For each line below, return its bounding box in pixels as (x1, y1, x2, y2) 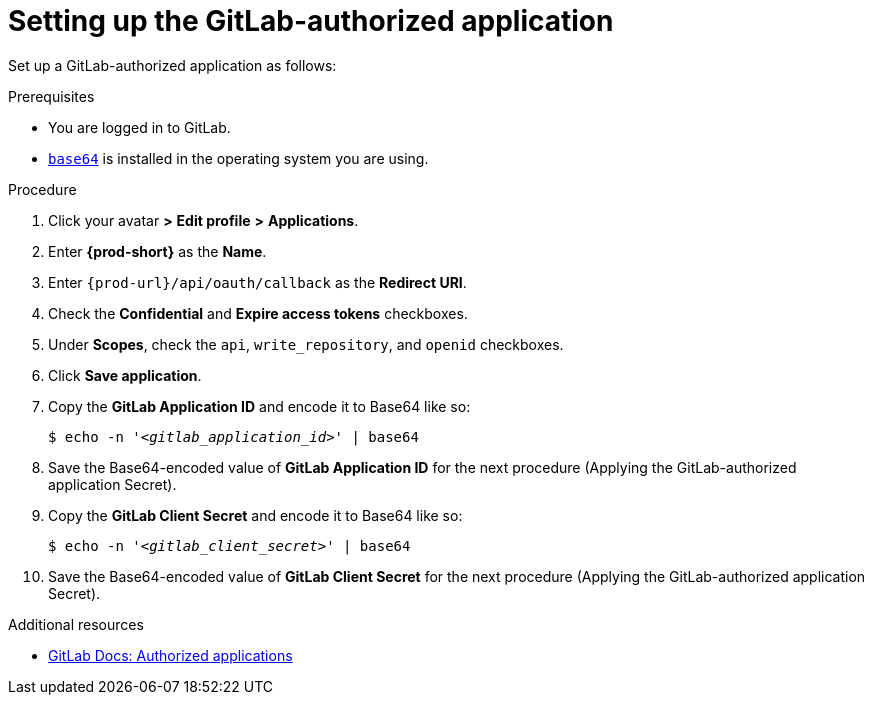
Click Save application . (48, 366, 202, 384)
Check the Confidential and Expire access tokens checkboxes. (48, 304, 468, 322)
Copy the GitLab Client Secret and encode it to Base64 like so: (48, 506, 463, 524)
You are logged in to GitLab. (48, 118, 231, 136)
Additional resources (8, 615, 144, 633)
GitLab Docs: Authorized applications (48, 646, 293, 664)
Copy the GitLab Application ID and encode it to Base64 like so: (48, 397, 471, 415)
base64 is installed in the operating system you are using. (48, 149, 429, 167)
